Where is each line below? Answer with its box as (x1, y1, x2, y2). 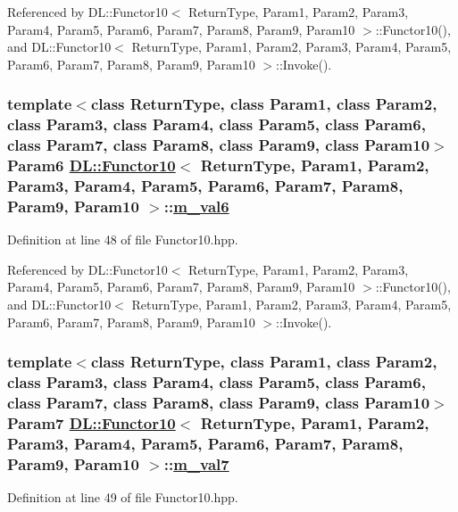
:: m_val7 (163, 452, 229, 475)
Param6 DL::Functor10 (7, 154, 176, 177)
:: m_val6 (163, 194, 229, 217)
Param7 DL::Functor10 (7, 411, 176, 434)
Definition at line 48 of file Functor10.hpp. (7, 230, 238, 249)
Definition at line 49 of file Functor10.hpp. (7, 488, 238, 506)
